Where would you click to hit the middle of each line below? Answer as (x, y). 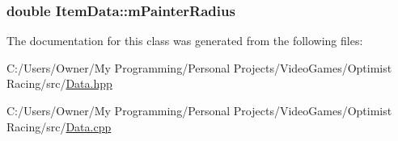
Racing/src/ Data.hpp (59, 83)
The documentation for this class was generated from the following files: (185, 41)
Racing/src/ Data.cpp (59, 126)
